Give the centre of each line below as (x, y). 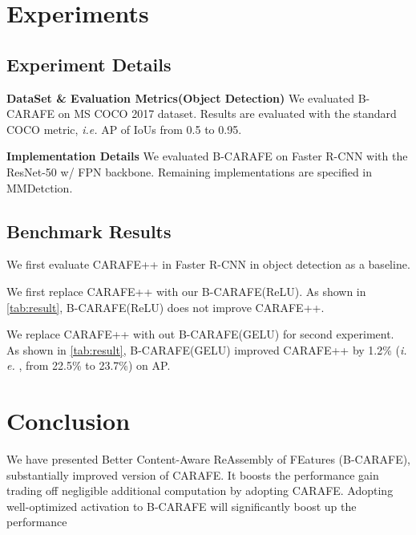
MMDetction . (40, 187)
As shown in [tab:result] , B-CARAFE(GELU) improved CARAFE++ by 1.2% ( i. (207, 349)
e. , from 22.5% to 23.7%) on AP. (89, 365)
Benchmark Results (89, 231)
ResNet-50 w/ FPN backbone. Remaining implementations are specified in (190, 171)
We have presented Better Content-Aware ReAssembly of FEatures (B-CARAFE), (209, 459)
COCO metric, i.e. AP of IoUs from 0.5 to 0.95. (124, 129)
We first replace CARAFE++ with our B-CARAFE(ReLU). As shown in (186, 291)
